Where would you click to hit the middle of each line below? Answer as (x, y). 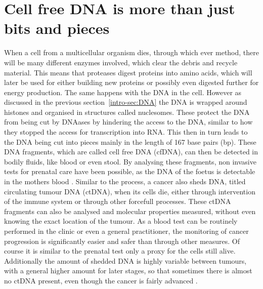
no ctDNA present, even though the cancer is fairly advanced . (101, 280)
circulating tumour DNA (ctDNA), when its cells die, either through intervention (130, 191)
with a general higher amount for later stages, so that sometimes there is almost (128, 271)
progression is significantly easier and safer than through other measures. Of (122, 241)
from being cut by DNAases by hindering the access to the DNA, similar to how (128, 122)
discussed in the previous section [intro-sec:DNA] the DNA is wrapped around (126, 102)
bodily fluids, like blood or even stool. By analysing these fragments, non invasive (130, 161)
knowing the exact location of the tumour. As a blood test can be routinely (121, 221)
